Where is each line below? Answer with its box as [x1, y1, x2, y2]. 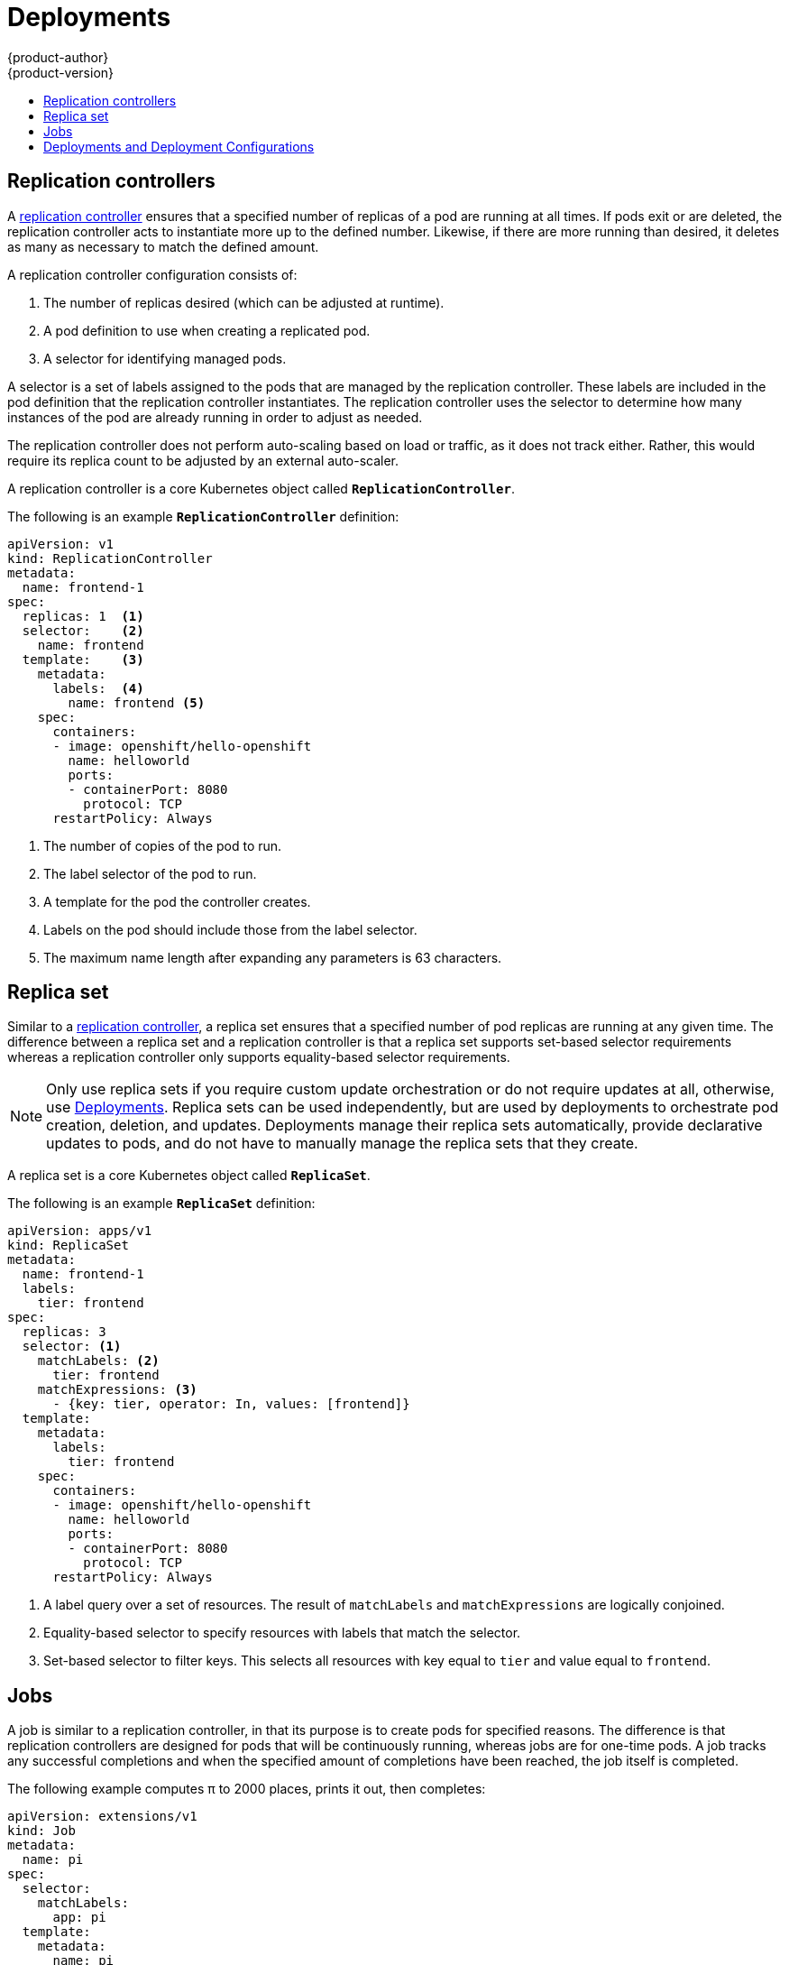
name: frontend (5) [68, 695, 206, 710]
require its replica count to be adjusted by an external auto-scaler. [7, 452, 399, 468]
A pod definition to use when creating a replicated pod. [43, 322, 371, 338]
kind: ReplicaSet [7, 1238, 129, 1253]
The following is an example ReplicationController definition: [7, 508, 399, 524]
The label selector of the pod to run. [43, 865, 257, 881]
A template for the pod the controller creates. [43, 893, 311, 909]
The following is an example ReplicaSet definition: [7, 1195, 316, 1212]
